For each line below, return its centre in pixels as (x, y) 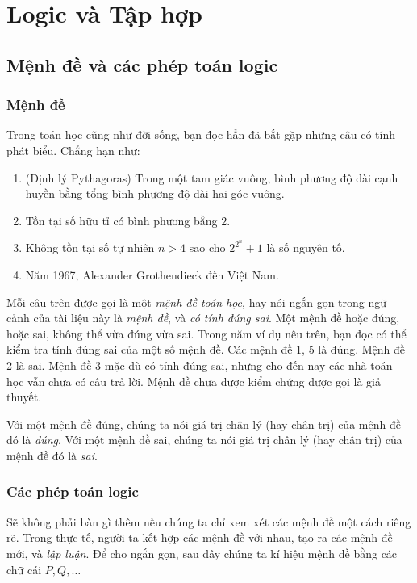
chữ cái (24, 569)
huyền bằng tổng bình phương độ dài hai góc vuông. (155, 193)
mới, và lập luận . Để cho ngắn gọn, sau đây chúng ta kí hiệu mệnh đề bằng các (202, 553)
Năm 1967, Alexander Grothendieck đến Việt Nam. (152, 275)
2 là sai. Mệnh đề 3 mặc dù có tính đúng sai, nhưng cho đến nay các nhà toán (200, 365)
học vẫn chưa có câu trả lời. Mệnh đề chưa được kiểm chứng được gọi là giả (194, 381)
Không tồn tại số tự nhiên (90, 247)
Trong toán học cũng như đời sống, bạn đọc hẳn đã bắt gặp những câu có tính (201, 134)
